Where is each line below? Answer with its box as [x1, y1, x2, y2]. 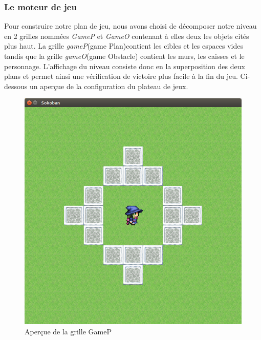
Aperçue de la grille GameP [25, 326, 112, 336]
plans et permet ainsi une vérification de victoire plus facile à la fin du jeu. [4, 71, 238, 81]
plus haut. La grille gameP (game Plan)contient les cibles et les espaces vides [4, 40, 243, 51]
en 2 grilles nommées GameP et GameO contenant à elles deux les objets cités [4, 30, 249, 41]
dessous [4, 80, 28, 91]
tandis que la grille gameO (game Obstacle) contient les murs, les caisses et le [4, 51, 245, 61]
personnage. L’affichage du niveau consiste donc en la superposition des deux [4, 60, 245, 71]
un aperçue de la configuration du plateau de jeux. [29, 80, 188, 91]
